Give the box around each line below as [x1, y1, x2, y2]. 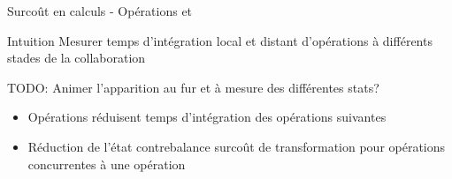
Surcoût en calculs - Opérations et [7, 2, 193, 19]
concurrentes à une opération [27, 154, 186, 173]
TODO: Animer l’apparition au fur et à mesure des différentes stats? [7, 78, 379, 96]
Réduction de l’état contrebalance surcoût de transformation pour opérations [27, 137, 446, 155]
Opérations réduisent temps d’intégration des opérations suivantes [27, 108, 387, 126]
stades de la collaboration [7, 48, 146, 67]
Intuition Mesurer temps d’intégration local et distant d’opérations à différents [7, 31, 433, 49]
